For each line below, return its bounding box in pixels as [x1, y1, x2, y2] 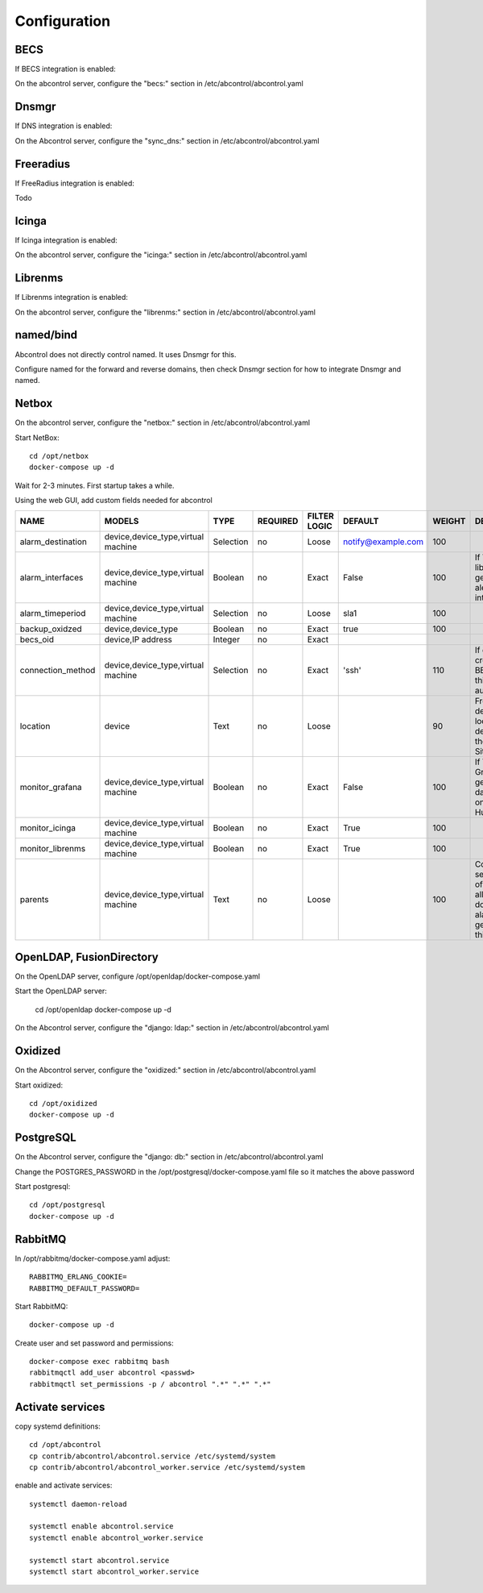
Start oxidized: [14, 1080, 64, 1090]
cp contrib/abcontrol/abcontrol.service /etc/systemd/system [29, 1451, 275, 1461]
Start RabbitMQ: [14, 1301, 68, 1311]
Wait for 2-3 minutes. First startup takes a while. [14, 480, 175, 490]
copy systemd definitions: [14, 1421, 101, 1431]
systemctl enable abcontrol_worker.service [29, 1533, 204, 1542]
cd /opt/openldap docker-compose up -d [35, 1004, 172, 1014]
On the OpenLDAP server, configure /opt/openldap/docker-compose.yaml [14, 971, 261, 981]
